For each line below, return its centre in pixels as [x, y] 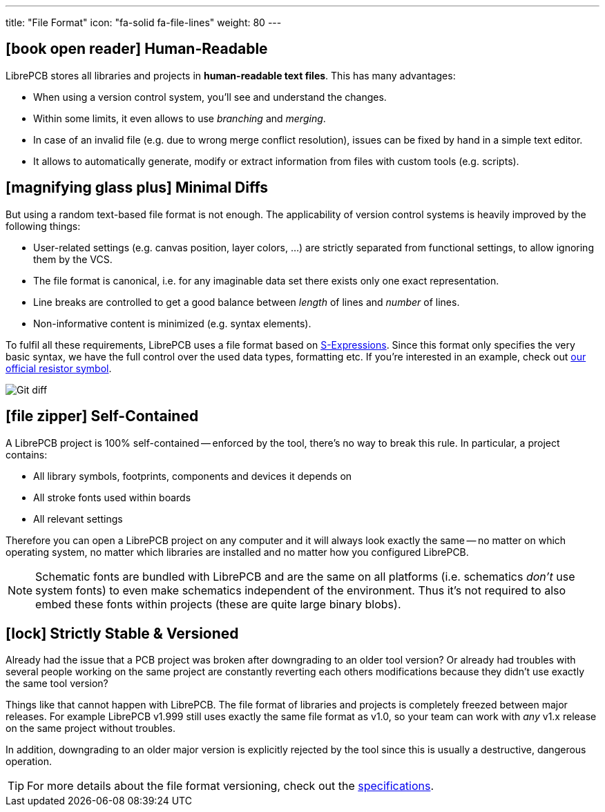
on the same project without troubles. [90, 728]
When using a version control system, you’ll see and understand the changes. [210, 97]
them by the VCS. [73, 259]
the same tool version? [57, 684]
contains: [27, 454]
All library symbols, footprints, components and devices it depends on [193, 476]
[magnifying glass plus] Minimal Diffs [137, 188]
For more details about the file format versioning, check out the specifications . [231, 786]
